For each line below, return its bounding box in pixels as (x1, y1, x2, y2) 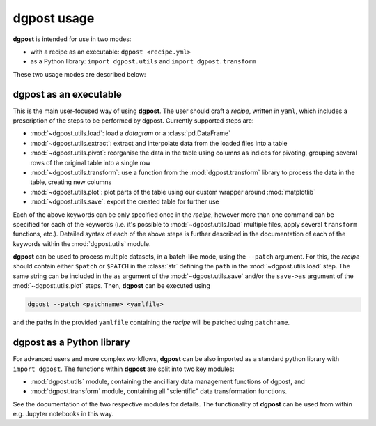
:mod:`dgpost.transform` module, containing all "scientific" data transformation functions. (30, 387, 288, 395)
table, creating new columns (30, 178, 112, 186)
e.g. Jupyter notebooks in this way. (13, 410, 114, 418)
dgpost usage (13, 10, 95, 26)
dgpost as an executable (13, 88, 122, 100)
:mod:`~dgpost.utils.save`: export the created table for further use (30, 197, 219, 206)
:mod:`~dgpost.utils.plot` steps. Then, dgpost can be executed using (13, 282, 210, 290)
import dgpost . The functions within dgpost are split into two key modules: (13, 365, 235, 373)
